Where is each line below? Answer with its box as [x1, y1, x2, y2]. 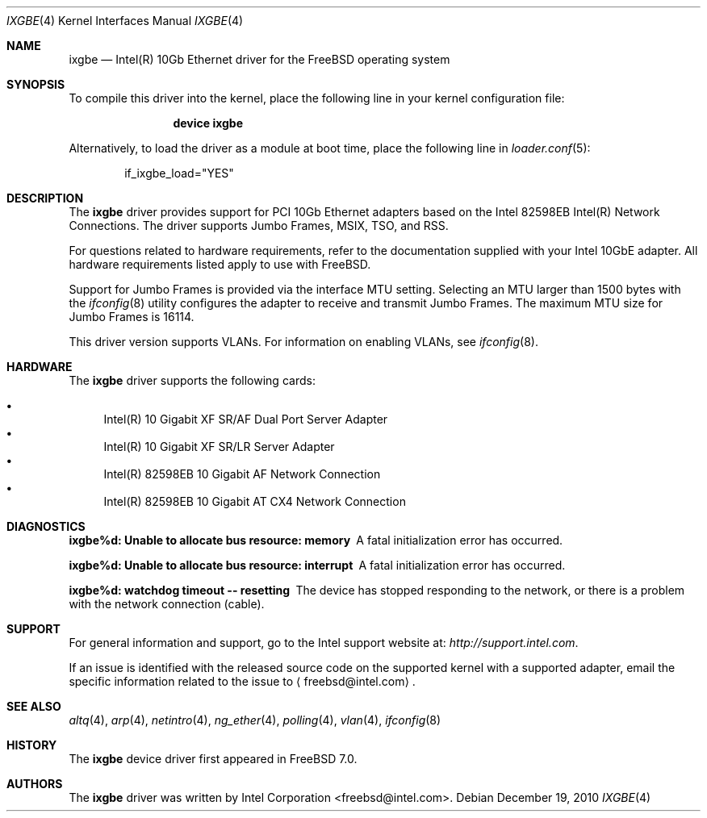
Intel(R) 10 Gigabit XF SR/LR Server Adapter [103, 440, 335, 453]
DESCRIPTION [6, 191, 84, 205]
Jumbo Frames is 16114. [69, 310, 195, 323]
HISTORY [6, 738, 57, 752]
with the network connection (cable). [69, 597, 265, 611]
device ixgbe [173, 116, 244, 130]
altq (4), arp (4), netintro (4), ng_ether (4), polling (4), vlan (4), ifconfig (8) [69, 713, 441, 727]
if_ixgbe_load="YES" [124, 166, 234, 180]
